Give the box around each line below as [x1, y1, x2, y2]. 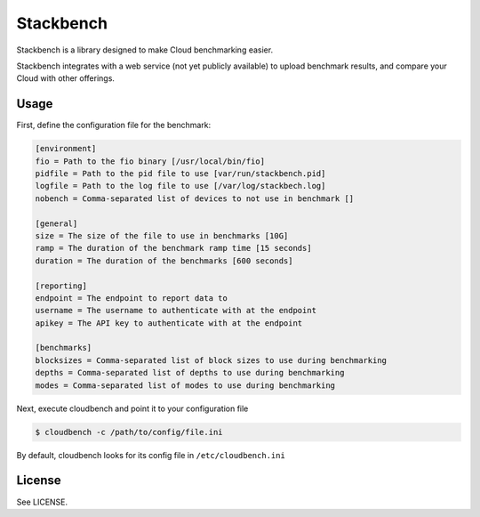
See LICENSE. [16, 497, 68, 507]
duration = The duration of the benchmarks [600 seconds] [35, 255, 293, 266]
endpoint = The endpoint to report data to [35, 293, 228, 303]
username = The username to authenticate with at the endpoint [35, 305, 317, 316]
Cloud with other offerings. [16, 73, 116, 84]
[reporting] [35, 280, 88, 291]
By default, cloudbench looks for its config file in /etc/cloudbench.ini [16, 449, 286, 460]
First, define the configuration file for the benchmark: [16, 120, 212, 131]
